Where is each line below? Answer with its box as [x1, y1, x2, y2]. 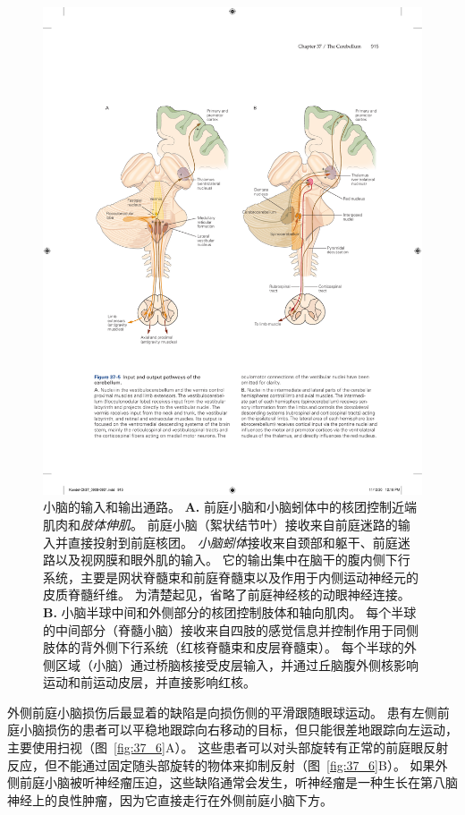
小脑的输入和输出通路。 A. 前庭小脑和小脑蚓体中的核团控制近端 [43, 497, 417, 516]
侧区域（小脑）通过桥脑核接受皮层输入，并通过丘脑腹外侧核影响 [43, 655, 418, 674]
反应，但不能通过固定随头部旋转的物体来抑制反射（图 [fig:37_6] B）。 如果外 [7, 755, 448, 774]
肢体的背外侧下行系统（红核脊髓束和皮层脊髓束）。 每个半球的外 [43, 638, 417, 657]
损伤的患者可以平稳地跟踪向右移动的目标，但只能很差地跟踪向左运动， [44, 720, 458, 739]
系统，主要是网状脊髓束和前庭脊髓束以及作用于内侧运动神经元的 [43, 567, 418, 586]
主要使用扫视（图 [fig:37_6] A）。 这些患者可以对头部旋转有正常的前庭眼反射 [7, 738, 449, 757]
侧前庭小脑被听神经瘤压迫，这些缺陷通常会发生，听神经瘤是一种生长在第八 [7, 773, 445, 792]
